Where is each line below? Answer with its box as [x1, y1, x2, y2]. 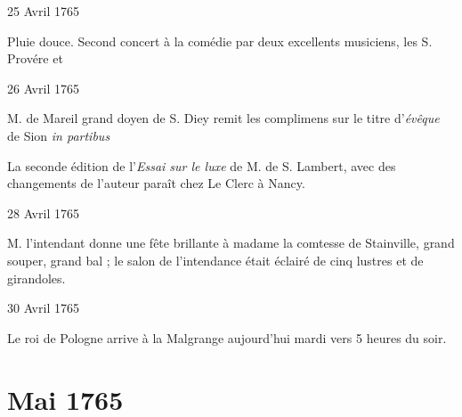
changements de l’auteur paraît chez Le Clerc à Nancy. [7, 174, 305, 192]
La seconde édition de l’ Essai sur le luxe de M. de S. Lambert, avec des [7, 156, 396, 175]
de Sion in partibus [7, 126, 110, 144]
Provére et [7, 49, 63, 68]
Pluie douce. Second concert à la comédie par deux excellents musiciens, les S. [7, 31, 433, 50]
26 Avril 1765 [7, 78, 79, 97]
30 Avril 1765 [7, 298, 79, 317]
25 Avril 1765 [7, 2, 79, 20]
